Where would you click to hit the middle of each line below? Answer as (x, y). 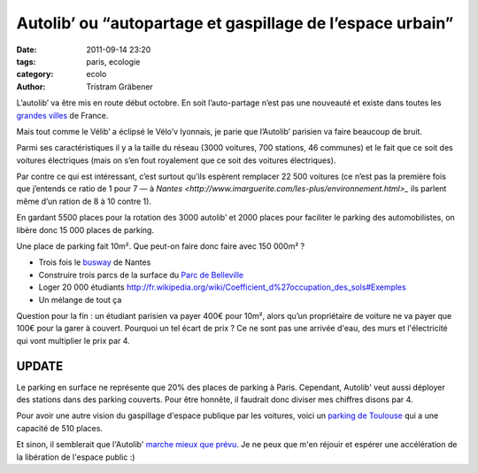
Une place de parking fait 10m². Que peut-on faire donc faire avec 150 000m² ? (161, 246)
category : (35, 74)
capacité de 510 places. (60, 428)
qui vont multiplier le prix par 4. (73, 340)
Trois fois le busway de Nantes (95, 262)
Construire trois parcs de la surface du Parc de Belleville (141, 275)
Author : (31, 86)
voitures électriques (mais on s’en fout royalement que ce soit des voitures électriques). (176, 160)
